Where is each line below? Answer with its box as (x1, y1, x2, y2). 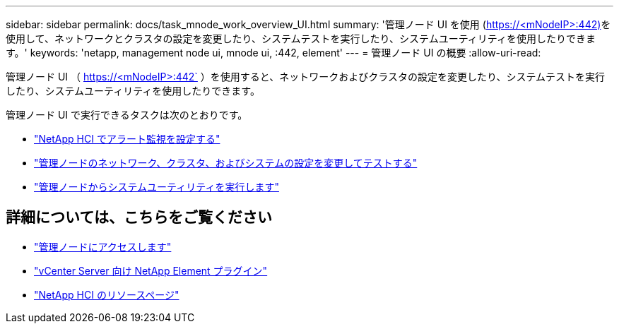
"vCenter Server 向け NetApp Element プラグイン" (34, 264, 268, 277)
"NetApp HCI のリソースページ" (34, 288, 179, 301)
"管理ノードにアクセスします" (34, 240, 172, 253)
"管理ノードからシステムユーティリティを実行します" (34, 181, 279, 193)
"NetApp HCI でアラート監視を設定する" (34, 133, 220, 145)
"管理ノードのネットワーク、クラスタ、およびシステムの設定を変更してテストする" (34, 157, 418, 169)
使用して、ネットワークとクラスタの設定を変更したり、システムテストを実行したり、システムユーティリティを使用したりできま (6, 32, 596, 44)
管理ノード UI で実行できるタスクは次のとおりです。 (6, 109, 248, 121)
